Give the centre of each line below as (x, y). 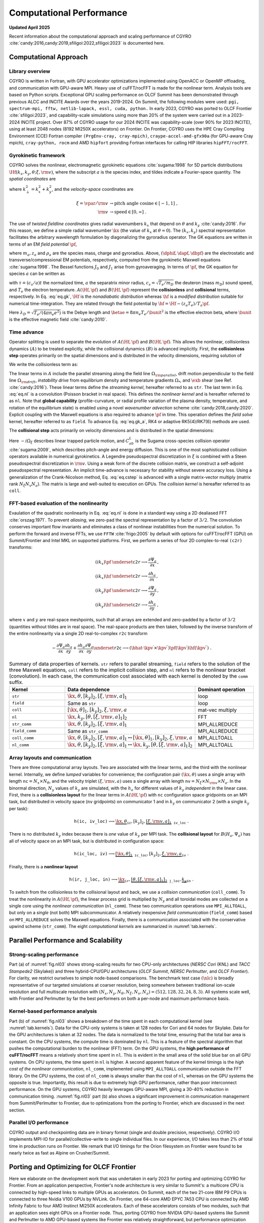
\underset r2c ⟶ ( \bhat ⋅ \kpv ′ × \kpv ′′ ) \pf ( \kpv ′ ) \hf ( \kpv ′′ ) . (153, 648)
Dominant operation (222, 690)
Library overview (30, 71)
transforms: (21, 547)
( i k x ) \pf (103, 563)
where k (18, 189)
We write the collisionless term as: (44, 364)
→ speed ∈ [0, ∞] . (128, 212)
